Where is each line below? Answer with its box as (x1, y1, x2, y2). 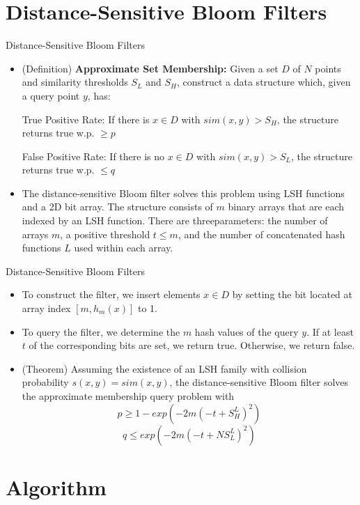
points (315, 61, 341, 75)
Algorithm (6, 472, 107, 501)
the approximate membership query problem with (22, 389, 235, 403)
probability (22, 375, 69, 389)
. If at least (306, 324, 354, 339)
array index (22, 301, 71, 316)
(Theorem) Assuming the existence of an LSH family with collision (22, 361, 307, 375)
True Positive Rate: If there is (22, 111, 150, 126)
